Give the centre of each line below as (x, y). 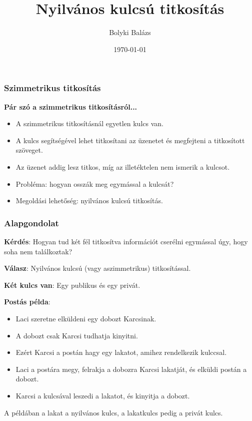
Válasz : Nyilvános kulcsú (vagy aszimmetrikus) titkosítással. (97, 268)
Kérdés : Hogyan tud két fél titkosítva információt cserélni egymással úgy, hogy (126, 241)
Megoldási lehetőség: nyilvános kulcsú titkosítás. (89, 200)
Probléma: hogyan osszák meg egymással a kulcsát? (95, 183)
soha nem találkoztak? (38, 251)
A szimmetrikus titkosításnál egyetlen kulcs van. (89, 123)
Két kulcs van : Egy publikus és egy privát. (72, 285)
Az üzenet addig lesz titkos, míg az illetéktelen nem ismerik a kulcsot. (123, 166)
